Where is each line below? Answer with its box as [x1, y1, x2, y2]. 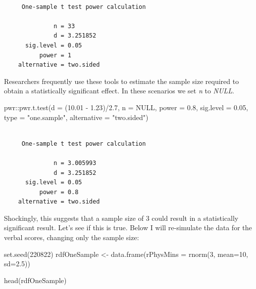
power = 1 [39, 51, 72, 59]
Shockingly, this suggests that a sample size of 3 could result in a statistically [4, 212, 239, 223]
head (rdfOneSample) [4, 275, 67, 285]
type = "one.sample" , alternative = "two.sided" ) [4, 112, 149, 122]
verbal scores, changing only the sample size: [4, 232, 139, 243]
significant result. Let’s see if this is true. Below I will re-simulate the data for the [4, 222, 252, 233]
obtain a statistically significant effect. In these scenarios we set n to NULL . [4, 85, 234, 96]
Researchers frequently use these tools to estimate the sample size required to [4, 76, 239, 86]
